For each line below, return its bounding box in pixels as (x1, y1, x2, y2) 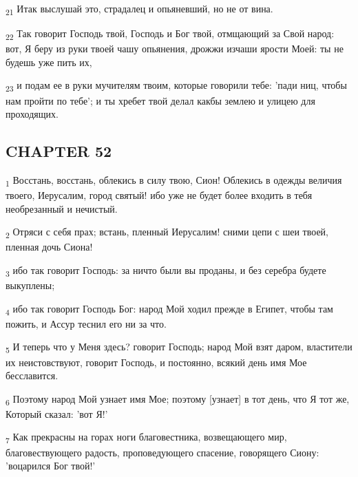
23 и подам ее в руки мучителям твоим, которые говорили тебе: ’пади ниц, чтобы (6, 78, 347, 94)
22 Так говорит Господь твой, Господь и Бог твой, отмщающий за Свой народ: (6, 26, 335, 42)
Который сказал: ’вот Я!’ (6, 406, 108, 421)
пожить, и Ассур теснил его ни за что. (6, 316, 167, 330)
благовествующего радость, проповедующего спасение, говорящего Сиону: (6, 445, 319, 459)
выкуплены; (6, 278, 55, 293)
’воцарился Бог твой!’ (6, 458, 96, 473)
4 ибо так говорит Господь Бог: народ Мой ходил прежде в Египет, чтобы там (6, 301, 333, 317)
